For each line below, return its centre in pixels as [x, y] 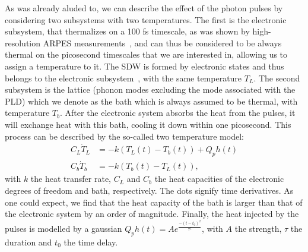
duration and [28, 242]
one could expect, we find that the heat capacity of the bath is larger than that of [154, 202]
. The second [277, 78]
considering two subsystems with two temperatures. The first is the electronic [146, 19]
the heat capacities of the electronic [219, 179]
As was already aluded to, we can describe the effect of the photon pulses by [144, 8]
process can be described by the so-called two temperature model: [124, 136]
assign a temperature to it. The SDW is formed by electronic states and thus [145, 66]
